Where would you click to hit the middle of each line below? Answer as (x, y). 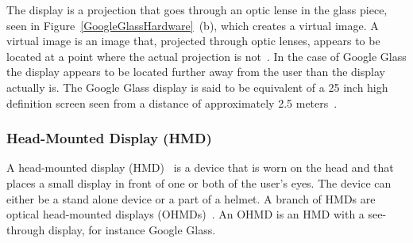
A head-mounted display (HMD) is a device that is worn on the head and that (200, 167)
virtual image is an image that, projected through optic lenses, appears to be (193, 41)
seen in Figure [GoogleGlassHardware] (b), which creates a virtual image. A (193, 25)
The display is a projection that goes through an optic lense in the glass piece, (197, 9)
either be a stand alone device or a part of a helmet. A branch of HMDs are (191, 198)
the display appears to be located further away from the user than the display (196, 72)
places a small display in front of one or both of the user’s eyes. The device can (199, 182)
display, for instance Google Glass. (132, 229)
